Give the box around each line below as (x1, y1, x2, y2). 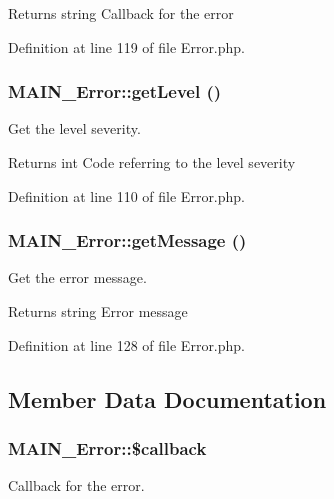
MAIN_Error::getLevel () (8, 79, 222, 104)
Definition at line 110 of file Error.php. (8, 185, 246, 206)
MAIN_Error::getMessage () (8, 228, 247, 253)
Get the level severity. (8, 118, 141, 139)
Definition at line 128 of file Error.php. (8, 334, 246, 355)
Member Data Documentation (8, 383, 327, 414)
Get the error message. (8, 267, 147, 288)
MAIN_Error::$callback (8, 435, 207, 460)
